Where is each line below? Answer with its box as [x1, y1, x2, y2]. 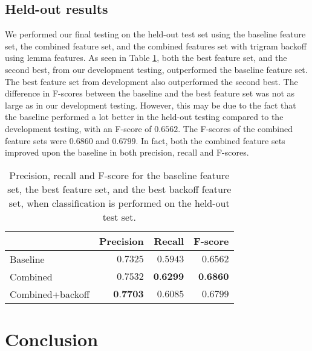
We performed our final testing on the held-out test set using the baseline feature [5, 28, 306, 40]
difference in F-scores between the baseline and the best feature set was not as [5, 87, 295, 100]
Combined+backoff [10, 286, 90, 301]
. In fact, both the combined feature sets [135, 134, 285, 147]
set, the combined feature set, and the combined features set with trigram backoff [5, 39, 307, 52]
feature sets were [5, 134, 67, 147]
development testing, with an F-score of [5, 122, 152, 134]
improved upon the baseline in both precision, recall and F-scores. [5, 146, 249, 159]
